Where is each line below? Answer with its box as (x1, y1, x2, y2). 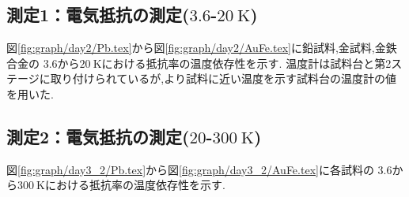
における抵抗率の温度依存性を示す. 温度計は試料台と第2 (101, 54, 392, 71)
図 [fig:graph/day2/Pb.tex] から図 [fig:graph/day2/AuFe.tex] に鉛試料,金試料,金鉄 (6, 39, 397, 56)
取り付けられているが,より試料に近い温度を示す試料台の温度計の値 (50, 70, 396, 87)
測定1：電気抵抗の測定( (6, 2, 190, 27)
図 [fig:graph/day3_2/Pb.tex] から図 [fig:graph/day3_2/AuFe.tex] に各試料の (6, 161, 374, 177)
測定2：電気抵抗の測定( (6, 124, 190, 148)
